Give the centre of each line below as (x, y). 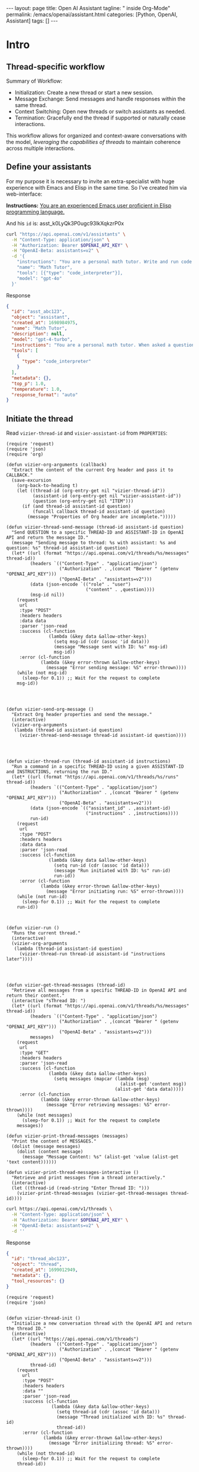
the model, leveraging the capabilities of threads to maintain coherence (93, 142)
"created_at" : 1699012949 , (45, 1270)
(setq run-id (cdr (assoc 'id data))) (102, 866)
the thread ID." (26, 1328)
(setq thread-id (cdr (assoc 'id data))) (108, 1412)
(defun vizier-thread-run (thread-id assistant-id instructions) (88, 762)
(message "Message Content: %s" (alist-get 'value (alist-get (100, 1157)
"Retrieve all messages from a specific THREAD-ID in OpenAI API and (99, 991)
